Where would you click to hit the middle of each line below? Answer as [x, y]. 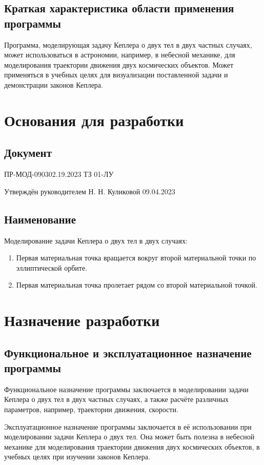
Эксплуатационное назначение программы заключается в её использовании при [128, 426]
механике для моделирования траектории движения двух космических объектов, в [132, 446]
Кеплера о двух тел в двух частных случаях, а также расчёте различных [117, 399]
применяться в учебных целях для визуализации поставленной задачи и [116, 75]
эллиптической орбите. [52, 267]
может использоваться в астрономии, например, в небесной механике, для [120, 55]
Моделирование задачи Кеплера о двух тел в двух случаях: [96, 240]
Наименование [40, 219]
